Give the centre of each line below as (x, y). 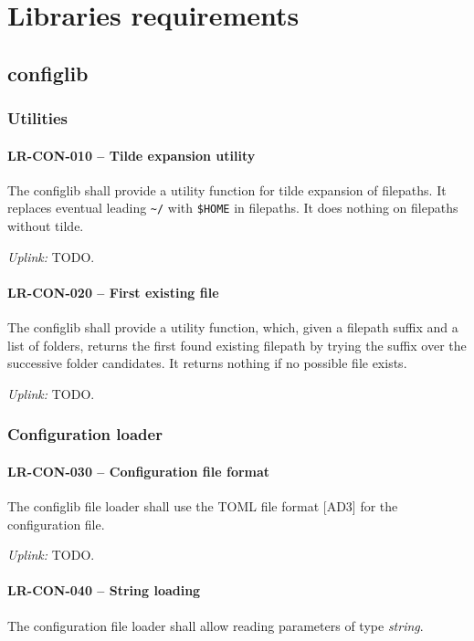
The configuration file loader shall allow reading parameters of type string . (216, 625)
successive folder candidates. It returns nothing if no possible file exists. (207, 363)
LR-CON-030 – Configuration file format (139, 471)
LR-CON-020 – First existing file (113, 292)
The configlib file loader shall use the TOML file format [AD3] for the (203, 506)
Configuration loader (85, 434)
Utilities (38, 118)
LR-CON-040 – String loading (104, 590)
